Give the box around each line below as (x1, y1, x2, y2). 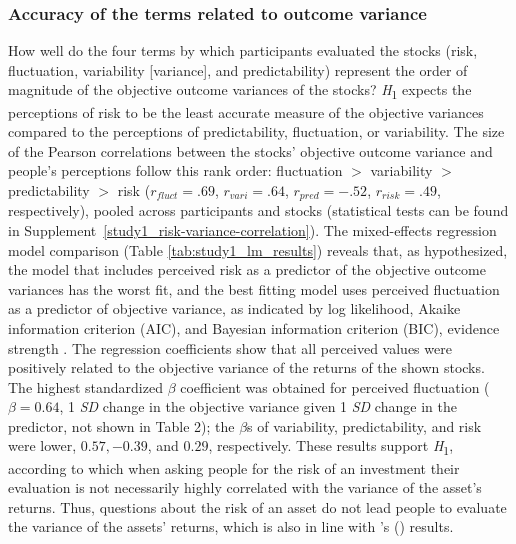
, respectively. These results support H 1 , (208, 435, 454, 459)
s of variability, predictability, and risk (247, 415, 482, 436)
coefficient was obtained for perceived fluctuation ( (180, 376, 490, 397)
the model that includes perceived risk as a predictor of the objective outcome (8, 259, 486, 280)
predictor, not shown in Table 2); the (8, 415, 235, 436)
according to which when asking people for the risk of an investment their (8, 457, 460, 478)
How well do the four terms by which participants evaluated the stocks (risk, (8, 40, 478, 61)
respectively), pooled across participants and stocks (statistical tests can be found (8, 200, 509, 221)
